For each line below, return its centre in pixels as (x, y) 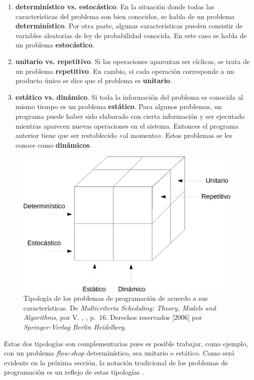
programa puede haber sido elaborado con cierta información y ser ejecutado (130, 116)
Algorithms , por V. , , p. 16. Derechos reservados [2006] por (113, 317)
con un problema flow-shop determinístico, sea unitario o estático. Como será (119, 353)
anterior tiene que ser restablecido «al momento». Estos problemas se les (124, 135)
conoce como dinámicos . (53, 145)
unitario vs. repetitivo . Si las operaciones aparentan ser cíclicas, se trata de (133, 61)
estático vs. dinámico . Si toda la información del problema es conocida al (129, 97)
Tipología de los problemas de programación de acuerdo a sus (116, 298)
